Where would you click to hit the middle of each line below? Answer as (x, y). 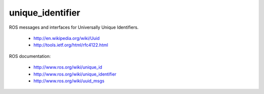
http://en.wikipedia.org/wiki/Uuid (66, 38)
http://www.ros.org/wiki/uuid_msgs (69, 81)
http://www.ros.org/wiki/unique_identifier (75, 74)
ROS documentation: (30, 56)
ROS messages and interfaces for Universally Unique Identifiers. (74, 27)
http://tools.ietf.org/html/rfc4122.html (71, 45)
